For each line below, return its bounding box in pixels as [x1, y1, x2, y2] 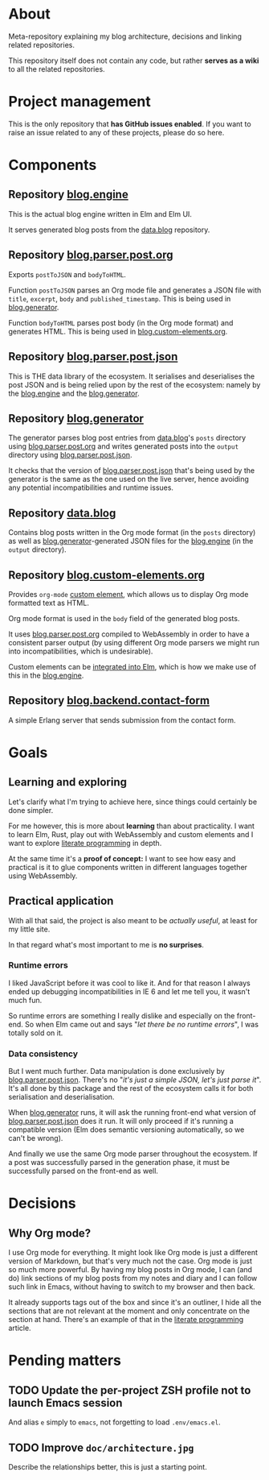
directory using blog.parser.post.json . [8, 450, 132, 460]
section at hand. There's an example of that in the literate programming [8, 1315, 244, 1325]
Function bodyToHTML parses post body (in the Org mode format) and [8, 317, 234, 327]
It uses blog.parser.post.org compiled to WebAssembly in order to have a [8, 629, 251, 639]
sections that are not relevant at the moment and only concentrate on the [8, 1306, 251, 1316]
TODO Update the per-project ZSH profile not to [8, 1383, 251, 1397]
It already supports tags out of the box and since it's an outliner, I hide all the [8, 1298, 262, 1308]
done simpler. [8, 805, 54, 815]
